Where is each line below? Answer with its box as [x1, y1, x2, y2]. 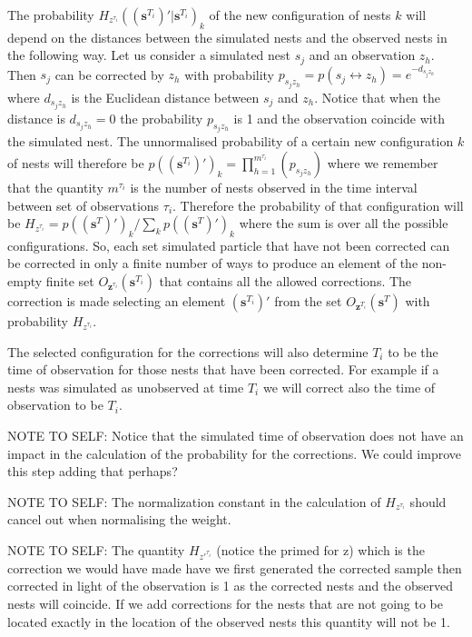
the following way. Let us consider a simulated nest [7, 45, 291, 65]
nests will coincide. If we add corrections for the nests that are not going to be [7, 593, 444, 612]
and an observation [309, 45, 416, 65]
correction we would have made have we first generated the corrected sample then [7, 558, 462, 577]
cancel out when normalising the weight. [7, 510, 231, 529]
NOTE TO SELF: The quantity [7, 541, 185, 560]
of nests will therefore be [7, 153, 144, 172]
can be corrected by [54, 65, 164, 84]
